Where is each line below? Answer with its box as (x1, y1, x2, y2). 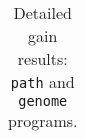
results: (17, 47, 68, 70)
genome (18, 93, 68, 109)
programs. (8, 109, 78, 132)
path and (10, 70, 75, 93)
